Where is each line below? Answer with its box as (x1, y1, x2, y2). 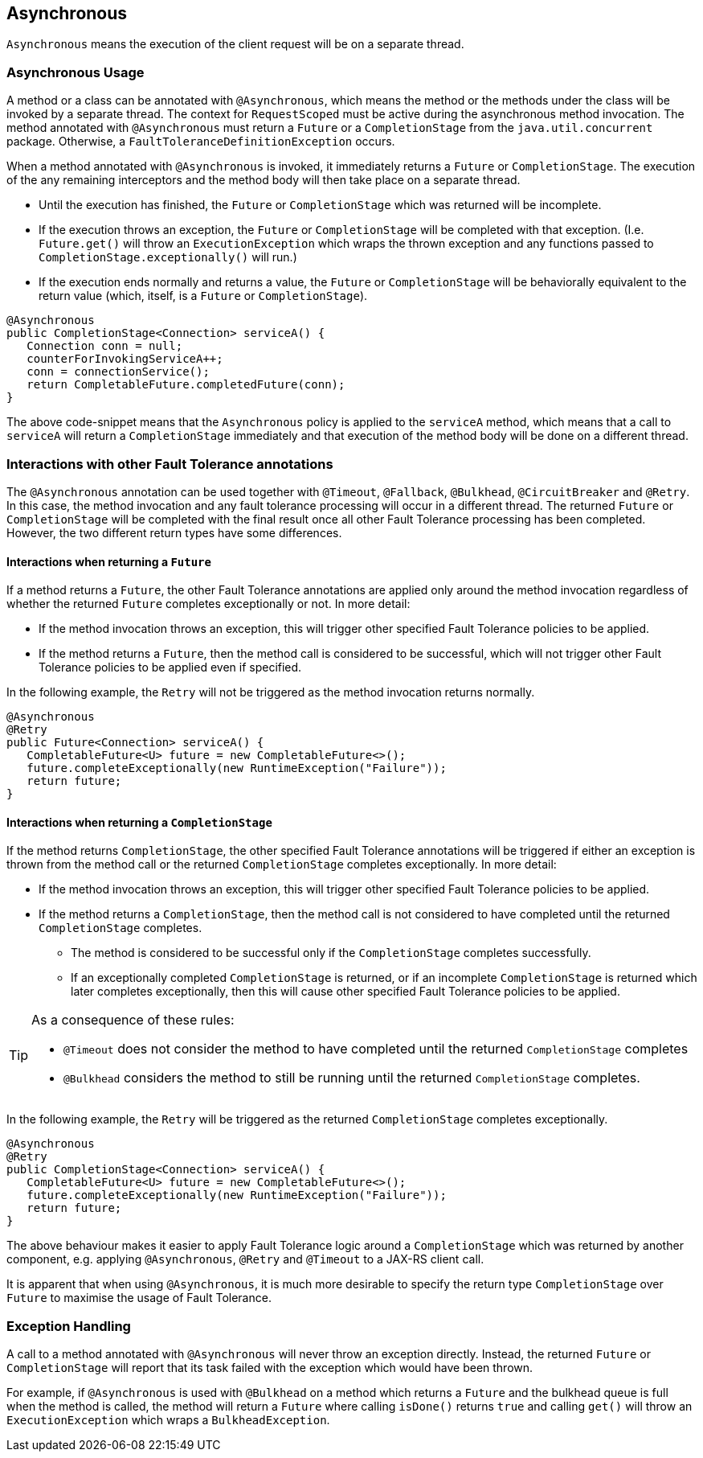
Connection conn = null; (27, 339, 183, 353)
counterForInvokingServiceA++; (27, 352, 223, 366)
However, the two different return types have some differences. (6, 525, 342, 540)
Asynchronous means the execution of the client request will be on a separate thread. (6, 37, 464, 51)
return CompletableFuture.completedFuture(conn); (27, 378, 345, 392)
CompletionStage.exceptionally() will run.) (39, 250, 297, 265)
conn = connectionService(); (27, 365, 210, 379)
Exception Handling (6, 1317, 131, 1334)
